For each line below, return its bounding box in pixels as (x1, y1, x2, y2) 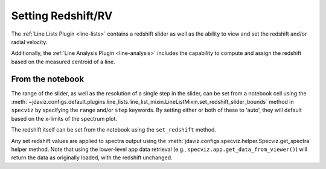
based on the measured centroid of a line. (11, 58, 115, 65)
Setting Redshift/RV (11, 9, 113, 22)
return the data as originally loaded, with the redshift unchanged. (11, 154, 173, 161)
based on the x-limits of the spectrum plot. (11, 115, 118, 122)
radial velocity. (11, 38, 48, 45)
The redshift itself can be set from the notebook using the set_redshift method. (11, 126, 217, 133)
